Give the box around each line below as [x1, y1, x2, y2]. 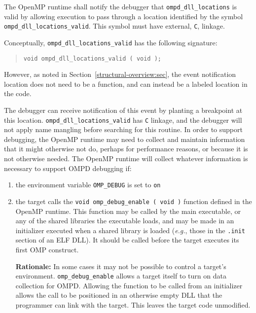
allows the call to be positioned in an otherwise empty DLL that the [15, 290, 222, 300]
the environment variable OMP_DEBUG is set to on [15, 179, 161, 190]
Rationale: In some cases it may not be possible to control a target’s [15, 261, 226, 271]
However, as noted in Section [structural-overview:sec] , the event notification [4, 69, 236, 79]
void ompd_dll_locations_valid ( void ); [23, 55, 161, 62]
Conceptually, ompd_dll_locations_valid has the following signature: [4, 37, 218, 47]
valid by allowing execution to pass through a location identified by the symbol [4, 11, 243, 21]
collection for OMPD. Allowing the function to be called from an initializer [15, 280, 243, 290]
